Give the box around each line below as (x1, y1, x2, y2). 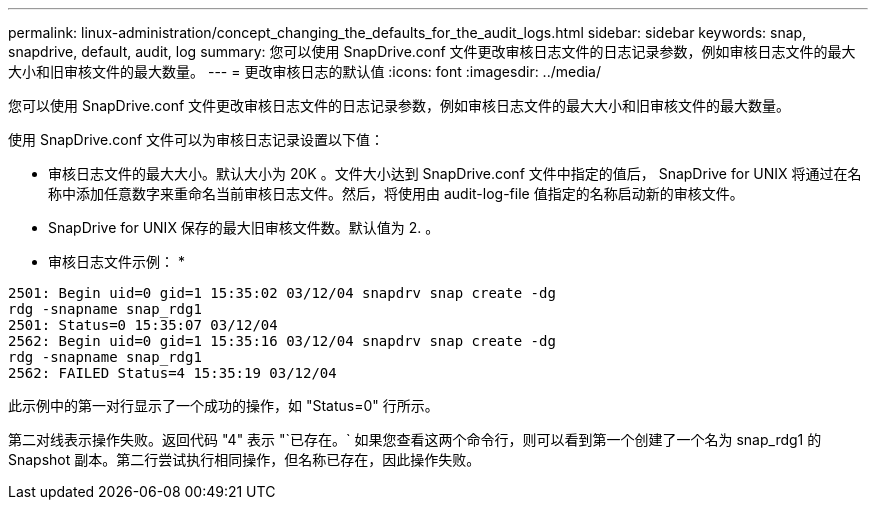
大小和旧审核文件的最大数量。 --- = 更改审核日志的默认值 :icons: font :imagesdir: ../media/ (8, 63, 602, 80)
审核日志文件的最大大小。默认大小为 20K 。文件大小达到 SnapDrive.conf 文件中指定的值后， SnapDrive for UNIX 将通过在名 (48, 165, 862, 182)
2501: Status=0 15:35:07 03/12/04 (8, 317, 278, 333)
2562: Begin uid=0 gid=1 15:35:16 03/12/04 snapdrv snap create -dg (8, 333, 556, 349)
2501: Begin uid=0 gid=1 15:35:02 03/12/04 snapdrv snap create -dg (8, 285, 556, 301)
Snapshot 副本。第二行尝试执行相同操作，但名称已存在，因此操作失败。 (8, 451, 481, 468)
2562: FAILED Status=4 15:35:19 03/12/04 (8, 365, 337, 381)
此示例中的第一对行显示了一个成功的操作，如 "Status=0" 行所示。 (8, 397, 439, 414)
